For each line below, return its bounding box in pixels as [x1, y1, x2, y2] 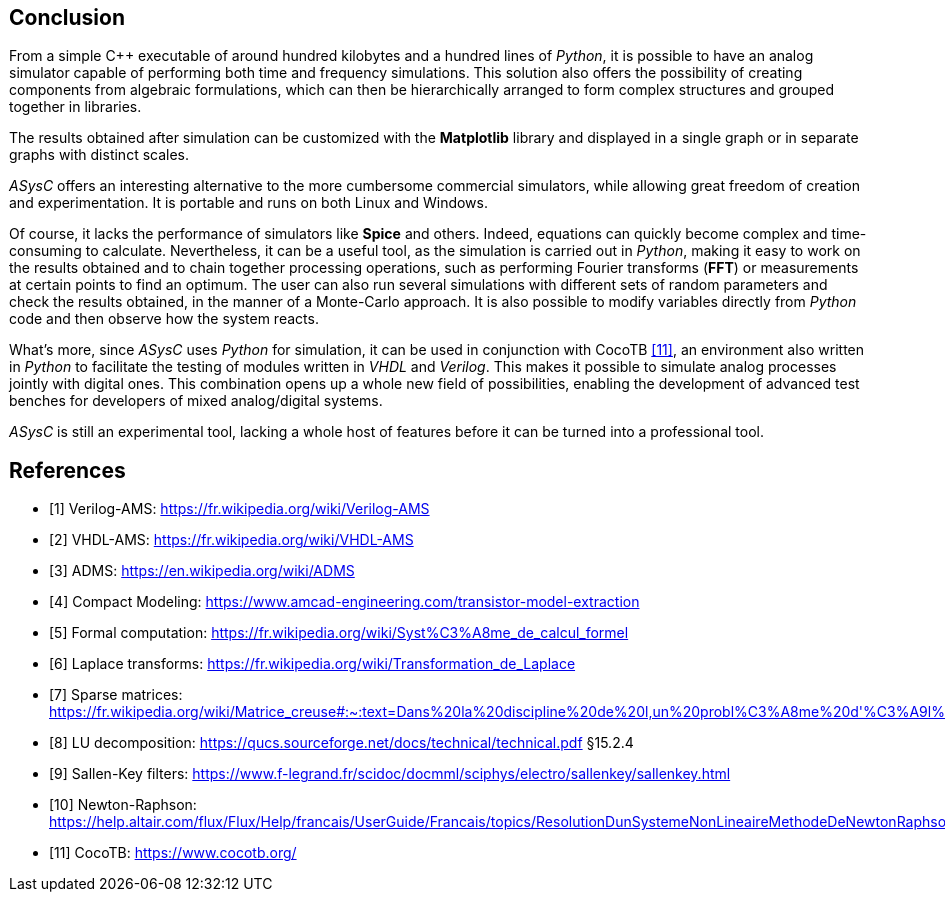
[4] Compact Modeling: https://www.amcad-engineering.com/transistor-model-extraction [49, 593, 640, 611]
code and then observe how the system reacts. [9, 310, 319, 328]
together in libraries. [9, 98, 142, 116]
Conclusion [9, 5, 126, 30]
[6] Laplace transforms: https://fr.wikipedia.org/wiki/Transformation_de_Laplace [49, 655, 576, 673]
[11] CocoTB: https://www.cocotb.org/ [49, 844, 297, 862]
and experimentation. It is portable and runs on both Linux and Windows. [9, 194, 488, 212]
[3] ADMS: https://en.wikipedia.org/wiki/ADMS [49, 562, 355, 580]
